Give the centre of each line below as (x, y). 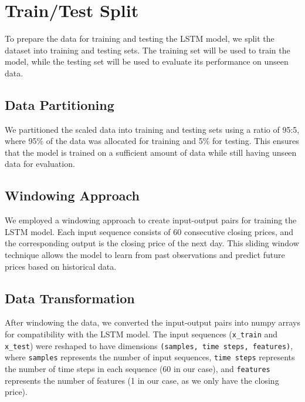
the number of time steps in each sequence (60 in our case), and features (138, 369)
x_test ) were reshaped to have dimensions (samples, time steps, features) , (149, 345)
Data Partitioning (60, 104)
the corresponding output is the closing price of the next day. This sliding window (152, 243)
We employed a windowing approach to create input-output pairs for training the (151, 220)
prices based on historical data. (61, 266)
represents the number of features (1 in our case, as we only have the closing (142, 380)
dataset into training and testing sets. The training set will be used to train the (148, 50)
